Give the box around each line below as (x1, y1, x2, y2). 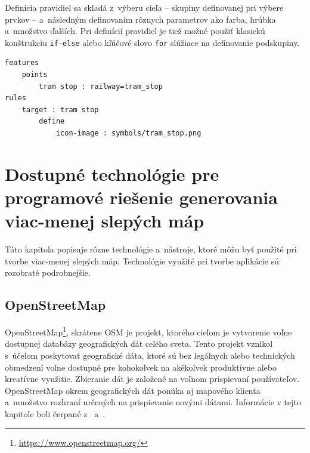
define (39, 117, 65, 126)
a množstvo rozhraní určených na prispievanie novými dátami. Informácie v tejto (5, 396, 301, 408)
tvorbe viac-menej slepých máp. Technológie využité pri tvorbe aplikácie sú (5, 254, 279, 267)
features (5, 58, 39, 67)
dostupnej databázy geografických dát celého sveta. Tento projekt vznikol (5, 337, 273, 350)
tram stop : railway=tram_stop (39, 82, 163, 91)
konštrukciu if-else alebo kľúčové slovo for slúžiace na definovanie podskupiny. (5, 36, 300, 48)
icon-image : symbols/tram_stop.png (55, 129, 201, 137)
